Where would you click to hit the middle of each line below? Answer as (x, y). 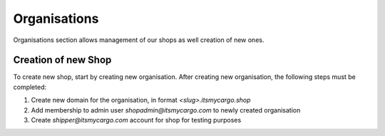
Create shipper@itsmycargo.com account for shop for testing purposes (136, 120)
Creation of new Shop (62, 60)
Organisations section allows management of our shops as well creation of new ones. (139, 40)
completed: (30, 87)
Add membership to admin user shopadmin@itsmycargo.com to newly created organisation (166, 110)
